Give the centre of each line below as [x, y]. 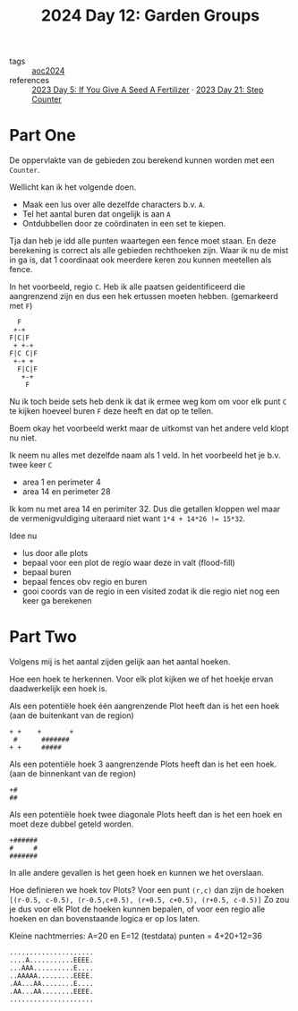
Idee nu [23, 536]
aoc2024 [48, 71]
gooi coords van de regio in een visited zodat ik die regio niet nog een [151, 591]
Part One [43, 136]
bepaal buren [47, 572]
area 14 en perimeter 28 [66, 492]
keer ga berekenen [57, 601]
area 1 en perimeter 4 [61, 482]
